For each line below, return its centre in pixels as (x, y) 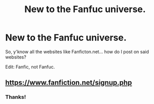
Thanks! (16, 97)
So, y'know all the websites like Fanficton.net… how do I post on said (77, 51)
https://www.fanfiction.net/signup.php (69, 83)
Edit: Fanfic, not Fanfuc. (30, 67)
